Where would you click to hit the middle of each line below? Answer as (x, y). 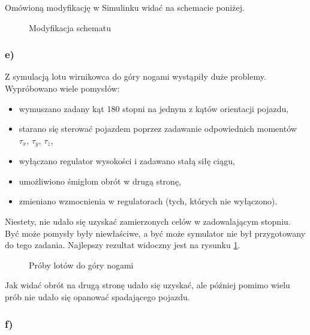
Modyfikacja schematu (70, 27)
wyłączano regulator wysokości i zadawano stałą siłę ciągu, (127, 161)
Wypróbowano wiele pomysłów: (62, 88)
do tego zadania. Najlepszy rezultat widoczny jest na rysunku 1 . (123, 245)
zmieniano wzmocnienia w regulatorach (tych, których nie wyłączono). (148, 201)
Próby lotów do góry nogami (81, 265)
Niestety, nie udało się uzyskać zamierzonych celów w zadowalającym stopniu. (148, 221)
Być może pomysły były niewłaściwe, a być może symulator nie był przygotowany (155, 233)
